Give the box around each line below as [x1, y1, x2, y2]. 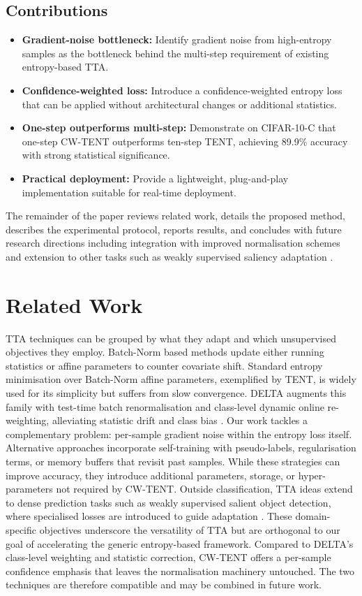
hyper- [298, 467, 326, 482]
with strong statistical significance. [22, 147, 170, 162]
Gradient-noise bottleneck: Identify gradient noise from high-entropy [22, 32, 332, 47]
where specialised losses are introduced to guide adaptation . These [6, 509, 292, 523]
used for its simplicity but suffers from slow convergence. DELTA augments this [6, 386, 347, 400]
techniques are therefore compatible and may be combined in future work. [6, 577, 322, 592]
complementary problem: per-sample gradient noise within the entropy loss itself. [6, 426, 352, 441]
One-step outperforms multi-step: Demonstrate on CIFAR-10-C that [22, 120, 336, 135]
